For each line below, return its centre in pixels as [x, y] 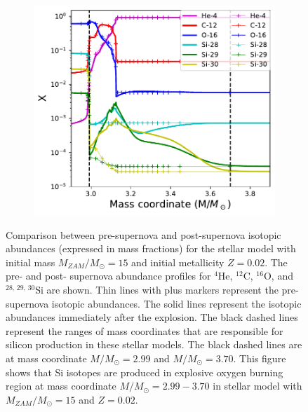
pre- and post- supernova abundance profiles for [108, 276]
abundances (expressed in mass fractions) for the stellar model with [151, 248]
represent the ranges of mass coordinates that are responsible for [145, 330]
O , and [278, 276]
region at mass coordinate [61, 386]
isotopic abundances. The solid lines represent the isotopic [176, 303]
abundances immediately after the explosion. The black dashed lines [152, 317]
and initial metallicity [178, 262]
